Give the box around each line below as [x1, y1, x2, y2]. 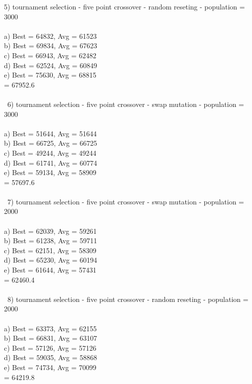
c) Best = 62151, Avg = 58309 [4, 245, 96, 255]
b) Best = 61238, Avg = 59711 [4, 235, 97, 246]
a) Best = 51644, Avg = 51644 [4, 128, 97, 138]
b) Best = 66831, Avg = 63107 [4, 333, 97, 343]
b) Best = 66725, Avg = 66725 [4, 138, 97, 148]
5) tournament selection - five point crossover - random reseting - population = [4, 1, 245, 11]
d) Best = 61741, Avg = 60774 [4, 157, 97, 168]
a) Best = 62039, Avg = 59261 [4, 225, 97, 236]
